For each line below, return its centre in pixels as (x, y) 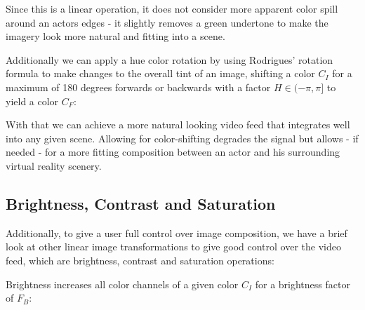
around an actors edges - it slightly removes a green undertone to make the (167, 22)
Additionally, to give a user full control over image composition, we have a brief (177, 232)
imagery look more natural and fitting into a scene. (115, 36)
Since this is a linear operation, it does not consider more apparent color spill (172, 8)
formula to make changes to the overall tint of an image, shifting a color (160, 73)
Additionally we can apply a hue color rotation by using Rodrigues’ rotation (170, 59)
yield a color (32, 101)
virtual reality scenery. (54, 165)
